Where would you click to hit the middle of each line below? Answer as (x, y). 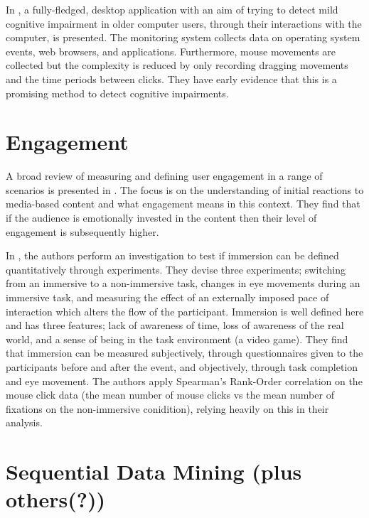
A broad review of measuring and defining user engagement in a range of (164, 176)
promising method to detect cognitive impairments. (117, 93)
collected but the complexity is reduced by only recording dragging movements (177, 65)
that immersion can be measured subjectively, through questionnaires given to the (184, 353)
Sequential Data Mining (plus (154, 471)
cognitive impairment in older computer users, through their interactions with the (184, 23)
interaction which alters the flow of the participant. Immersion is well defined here (185, 311)
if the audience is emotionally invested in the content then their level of (161, 218)
